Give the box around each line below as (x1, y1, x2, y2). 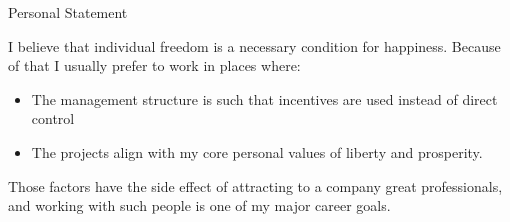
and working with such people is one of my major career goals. (8, 195, 391, 216)
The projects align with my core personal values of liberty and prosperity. (31, 141, 483, 162)
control (31, 108, 75, 129)
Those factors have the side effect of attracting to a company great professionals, (8, 175, 503, 196)
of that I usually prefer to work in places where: (8, 55, 301, 76)
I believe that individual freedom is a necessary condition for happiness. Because (8, 35, 501, 56)
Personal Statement (8, 2, 128, 22)
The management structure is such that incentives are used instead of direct (31, 88, 498, 109)
